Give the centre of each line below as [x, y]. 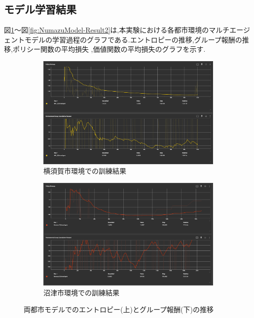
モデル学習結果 [40, 9]
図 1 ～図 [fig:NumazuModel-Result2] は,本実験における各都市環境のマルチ [117, 30]
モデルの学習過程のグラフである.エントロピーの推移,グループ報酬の [133, 39]
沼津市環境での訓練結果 [81, 292]
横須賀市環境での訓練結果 [85, 171]
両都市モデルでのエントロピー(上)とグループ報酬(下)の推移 [119, 309]
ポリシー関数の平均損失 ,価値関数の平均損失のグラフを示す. [109, 49]
